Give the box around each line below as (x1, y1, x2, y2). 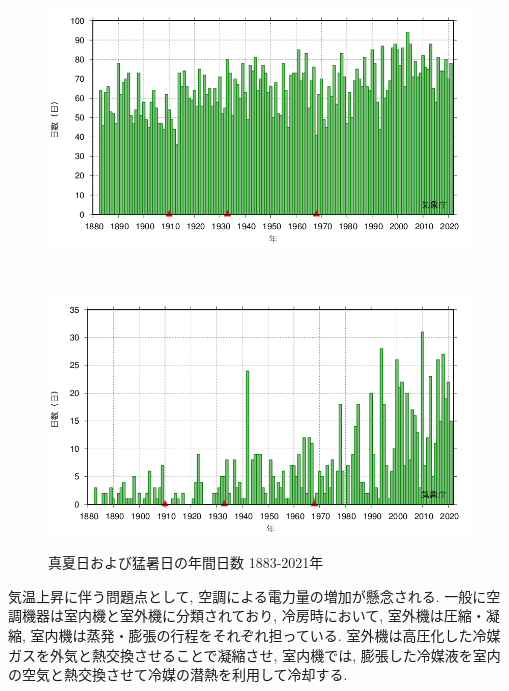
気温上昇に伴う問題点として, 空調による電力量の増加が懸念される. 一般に (8, 585, 487, 606)
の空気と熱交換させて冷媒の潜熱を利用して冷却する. (8, 664, 348, 685)
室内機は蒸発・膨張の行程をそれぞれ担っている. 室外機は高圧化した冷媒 (30, 624, 501, 645)
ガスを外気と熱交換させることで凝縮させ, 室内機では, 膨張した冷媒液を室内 (8, 644, 501, 665)
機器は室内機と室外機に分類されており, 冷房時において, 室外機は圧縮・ (21, 605, 486, 626)
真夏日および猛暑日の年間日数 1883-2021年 (48, 552, 324, 573)
